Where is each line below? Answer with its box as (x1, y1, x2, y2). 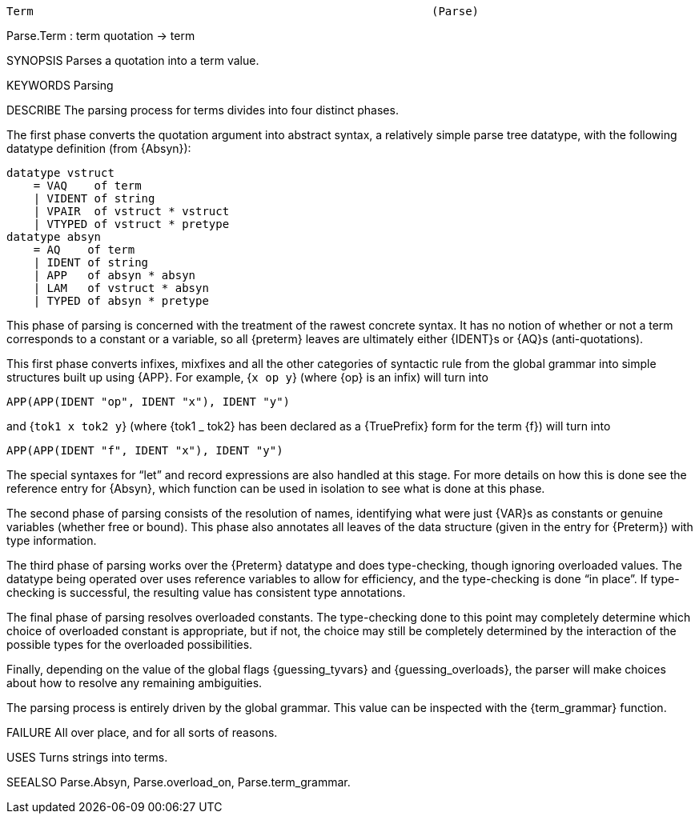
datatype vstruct (6, 166, 114, 179)
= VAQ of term (33, 179, 142, 192)
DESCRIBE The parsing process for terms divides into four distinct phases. (6, 103, 399, 117)
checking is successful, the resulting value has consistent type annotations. (6, 586, 406, 599)
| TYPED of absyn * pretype (33, 294, 209, 307)
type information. (6, 534, 97, 547)
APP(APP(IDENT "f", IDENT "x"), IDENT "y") (6, 444, 283, 457)
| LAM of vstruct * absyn (33, 282, 209, 294)
